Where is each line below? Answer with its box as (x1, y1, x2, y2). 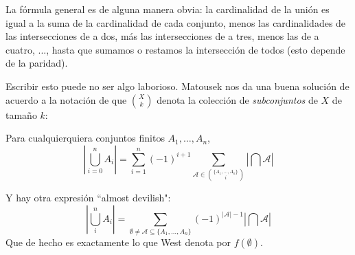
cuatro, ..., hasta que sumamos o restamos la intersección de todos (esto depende (5, 42, 345, 56)
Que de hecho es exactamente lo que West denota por (5, 235, 231, 249)
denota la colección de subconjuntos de (157, 92, 318, 107)
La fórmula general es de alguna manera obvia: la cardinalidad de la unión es (5, 2, 330, 16)
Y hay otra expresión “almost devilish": (5, 190, 171, 205)
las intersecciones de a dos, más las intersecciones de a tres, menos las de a (5, 29, 319, 43)
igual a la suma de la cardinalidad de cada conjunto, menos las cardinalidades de (5, 15, 346, 30)
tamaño (5, 107, 37, 122)
